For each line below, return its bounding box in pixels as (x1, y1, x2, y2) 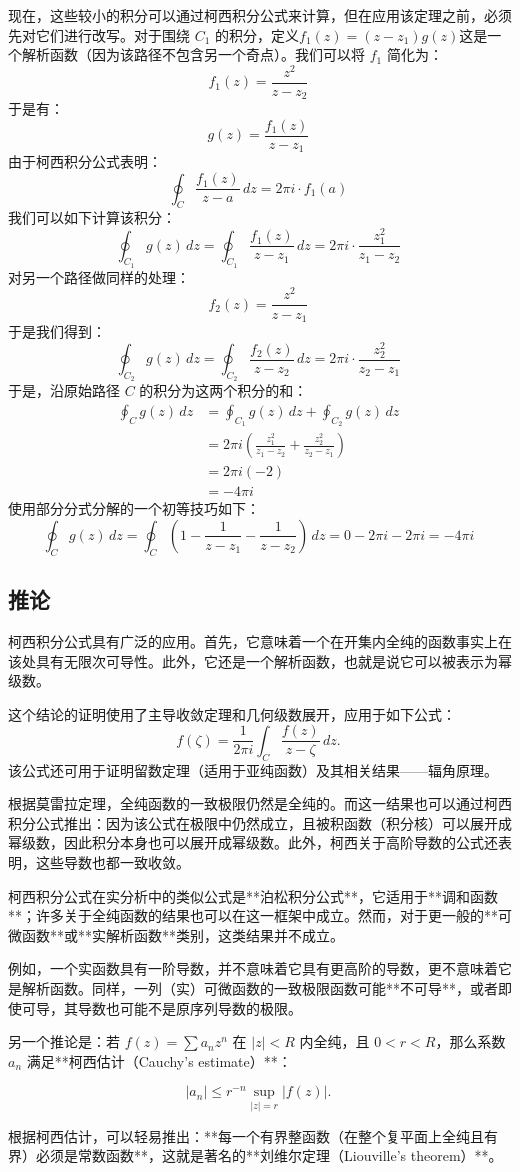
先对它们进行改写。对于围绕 (8, 24, 190, 45)
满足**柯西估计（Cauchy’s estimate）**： (26, 1050, 292, 1071)
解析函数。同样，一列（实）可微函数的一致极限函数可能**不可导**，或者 (21, 977, 498, 998)
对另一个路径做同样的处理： (8, 266, 190, 287)
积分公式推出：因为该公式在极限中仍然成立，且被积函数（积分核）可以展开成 (8, 812, 512, 833)
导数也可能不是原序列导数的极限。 (77, 997, 302, 1018)
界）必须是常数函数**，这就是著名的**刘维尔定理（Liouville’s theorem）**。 (8, 1145, 503, 1166)
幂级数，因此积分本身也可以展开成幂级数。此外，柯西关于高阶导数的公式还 (8, 832, 498, 853)
